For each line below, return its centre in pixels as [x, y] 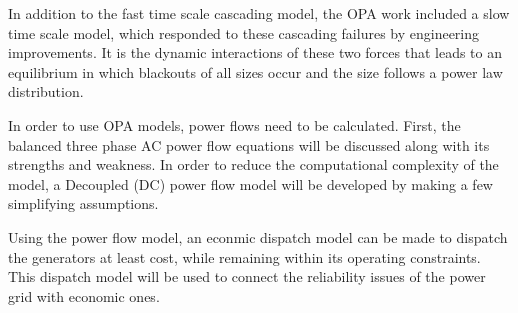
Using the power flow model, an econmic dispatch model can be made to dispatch [258, 236]
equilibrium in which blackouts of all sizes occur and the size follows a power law [255, 71]
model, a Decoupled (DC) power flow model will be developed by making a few [250, 183]
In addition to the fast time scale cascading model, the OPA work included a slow [259, 13]
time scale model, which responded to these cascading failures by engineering [244, 32]
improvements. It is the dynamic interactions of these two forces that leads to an [255, 52]
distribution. [46, 91]
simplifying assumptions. [83, 203]
